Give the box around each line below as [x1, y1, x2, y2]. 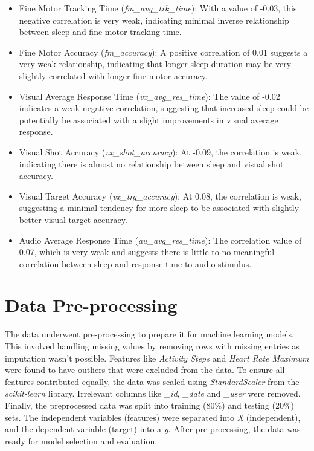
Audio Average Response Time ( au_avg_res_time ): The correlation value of [19, 233, 302, 246]
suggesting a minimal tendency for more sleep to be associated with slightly [19, 201, 300, 214]
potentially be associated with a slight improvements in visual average [19, 113, 278, 126]
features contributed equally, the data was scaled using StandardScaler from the [5, 375, 300, 388]
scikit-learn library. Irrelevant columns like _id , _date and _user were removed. [5, 387, 301, 400]
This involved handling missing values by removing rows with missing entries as [5, 340, 300, 352]
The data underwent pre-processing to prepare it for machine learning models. [5, 328, 294, 340]
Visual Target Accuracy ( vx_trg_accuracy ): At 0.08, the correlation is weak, [19, 189, 301, 202]
